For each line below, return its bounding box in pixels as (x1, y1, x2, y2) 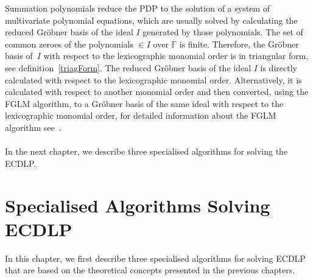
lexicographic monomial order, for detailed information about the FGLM (5, 109, 276, 122)
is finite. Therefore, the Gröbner (179, 37, 299, 50)
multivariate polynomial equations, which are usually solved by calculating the (5, 13, 298, 26)
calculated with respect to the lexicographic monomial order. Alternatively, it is (5, 73, 302, 86)
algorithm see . (5, 121, 62, 133)
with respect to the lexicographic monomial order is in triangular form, (43, 49, 309, 62)
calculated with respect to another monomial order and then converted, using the (5, 85, 309, 98)
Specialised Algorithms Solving (5, 192, 270, 217)
